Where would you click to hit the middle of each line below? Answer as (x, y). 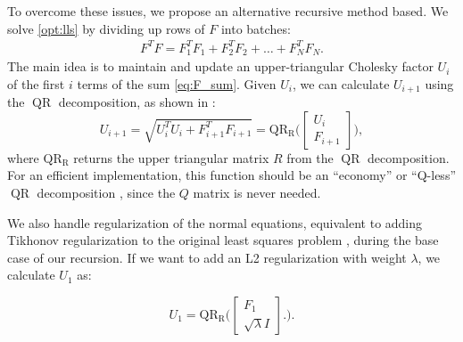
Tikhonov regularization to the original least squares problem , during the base (223, 240)
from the (310, 157)
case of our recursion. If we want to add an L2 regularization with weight (207, 257)
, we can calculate (341, 83)
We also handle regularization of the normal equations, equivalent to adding (215, 222)
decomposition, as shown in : (137, 102)
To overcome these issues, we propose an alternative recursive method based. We (228, 11)
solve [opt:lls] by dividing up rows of (106, 28)
